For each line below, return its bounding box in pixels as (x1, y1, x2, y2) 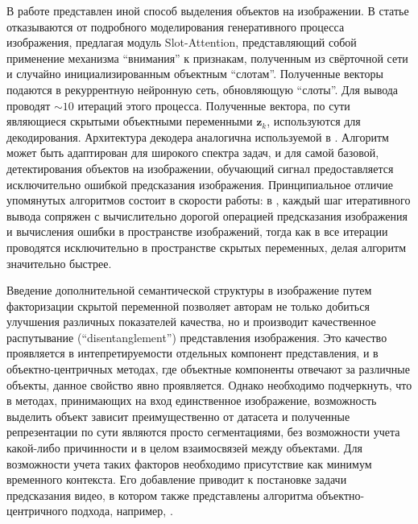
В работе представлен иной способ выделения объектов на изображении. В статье (6, 2, 409, 19)
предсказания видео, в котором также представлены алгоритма (6, 486, 313, 503)
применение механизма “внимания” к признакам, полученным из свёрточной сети (6, 49, 408, 66)
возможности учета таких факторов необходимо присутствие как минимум (6, 455, 372, 472)
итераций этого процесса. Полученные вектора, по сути (77, 97, 350, 113)
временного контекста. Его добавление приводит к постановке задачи (6, 471, 347, 488)
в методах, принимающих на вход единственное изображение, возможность (6, 392, 377, 409)
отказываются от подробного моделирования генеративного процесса (6, 18, 345, 35)
